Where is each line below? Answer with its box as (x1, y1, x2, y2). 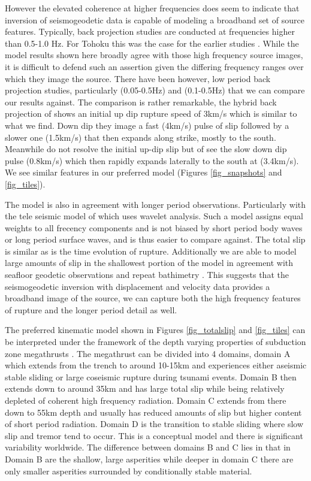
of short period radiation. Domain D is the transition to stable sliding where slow (5, 418, 304, 430)
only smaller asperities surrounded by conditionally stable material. (5, 464, 252, 477)
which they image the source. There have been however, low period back (5, 72, 271, 84)
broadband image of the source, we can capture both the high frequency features (5, 292, 301, 304)
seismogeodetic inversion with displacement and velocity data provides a (5, 280, 270, 292)
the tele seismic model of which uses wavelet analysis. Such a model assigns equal (5, 210, 303, 222)
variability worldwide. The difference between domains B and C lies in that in (5, 441, 291, 453)
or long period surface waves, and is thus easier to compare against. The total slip (5, 233, 306, 246)
